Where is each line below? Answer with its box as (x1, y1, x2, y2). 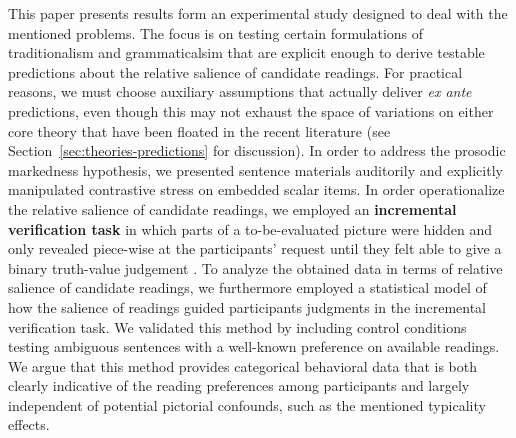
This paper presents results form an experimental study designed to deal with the (8, 3, 508, 23)
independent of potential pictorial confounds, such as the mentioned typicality (8, 394, 486, 415)
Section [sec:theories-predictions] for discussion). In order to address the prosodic (8, 140, 506, 161)
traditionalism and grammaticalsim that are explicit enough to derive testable (8, 42, 485, 63)
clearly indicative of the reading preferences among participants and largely (8, 375, 470, 396)
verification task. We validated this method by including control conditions (8, 316, 467, 337)
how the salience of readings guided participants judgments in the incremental (8, 296, 486, 317)
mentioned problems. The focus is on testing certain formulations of (8, 22, 424, 43)
